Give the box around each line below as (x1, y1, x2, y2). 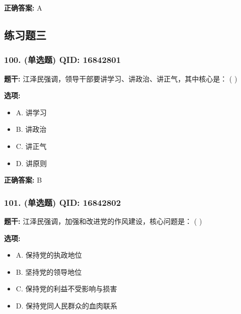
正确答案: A (4, 3, 42, 13)
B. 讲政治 (16, 124, 47, 134)
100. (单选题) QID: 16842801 (4, 53, 121, 66)
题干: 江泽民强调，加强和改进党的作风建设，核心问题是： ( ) (4, 215, 202, 226)
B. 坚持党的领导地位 (16, 266, 82, 277)
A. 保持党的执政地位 (16, 250, 82, 260)
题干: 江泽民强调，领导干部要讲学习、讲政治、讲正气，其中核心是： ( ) (4, 73, 237, 84)
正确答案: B (4, 175, 42, 185)
